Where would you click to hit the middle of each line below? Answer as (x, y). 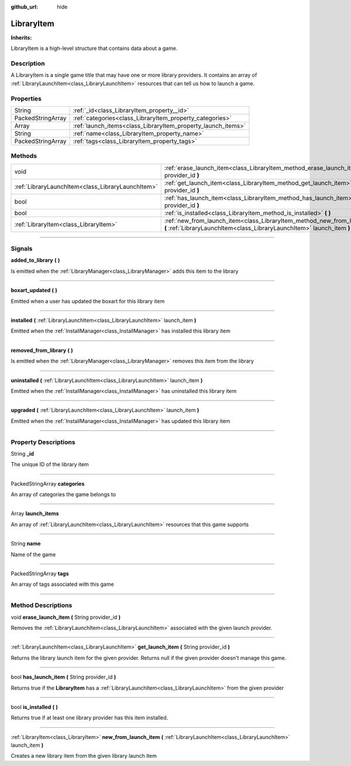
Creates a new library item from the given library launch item (84, 756)
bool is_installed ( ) (35, 707)
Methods (24, 156)
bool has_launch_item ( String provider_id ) (63, 677)
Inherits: (21, 38)
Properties (26, 99)
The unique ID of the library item (50, 465)
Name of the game (33, 554)
